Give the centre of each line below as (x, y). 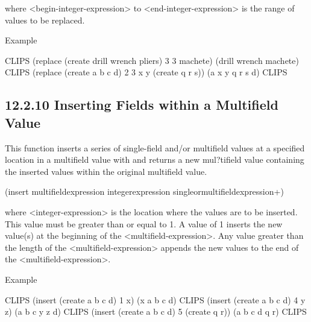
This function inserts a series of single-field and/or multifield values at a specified (155, 147)
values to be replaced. (45, 20)
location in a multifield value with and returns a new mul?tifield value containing (155, 159)
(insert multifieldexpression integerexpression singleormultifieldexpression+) (144, 191)
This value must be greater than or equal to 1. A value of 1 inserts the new (144, 223)
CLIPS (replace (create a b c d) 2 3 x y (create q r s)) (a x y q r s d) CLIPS (146, 72)
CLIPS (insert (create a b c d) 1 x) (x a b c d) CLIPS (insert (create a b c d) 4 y (155, 299)
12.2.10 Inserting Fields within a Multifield (142, 105)
